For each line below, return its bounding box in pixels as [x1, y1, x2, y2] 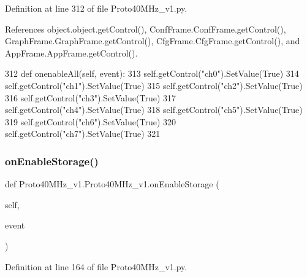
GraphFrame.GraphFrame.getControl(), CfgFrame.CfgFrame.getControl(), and [5, 34, 300, 47]
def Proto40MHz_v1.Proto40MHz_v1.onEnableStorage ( [5, 178, 219, 190]
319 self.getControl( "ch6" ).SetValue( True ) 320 [5, 115, 176, 128]
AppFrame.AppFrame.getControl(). [5, 46, 138, 59]
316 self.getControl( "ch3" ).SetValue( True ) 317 [5, 91, 176, 104]
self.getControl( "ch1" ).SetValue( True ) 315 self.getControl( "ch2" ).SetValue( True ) [5, 79, 303, 92]
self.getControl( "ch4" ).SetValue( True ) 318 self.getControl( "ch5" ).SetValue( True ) [5, 103, 303, 116]
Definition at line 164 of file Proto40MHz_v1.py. [5, 260, 188, 273]
